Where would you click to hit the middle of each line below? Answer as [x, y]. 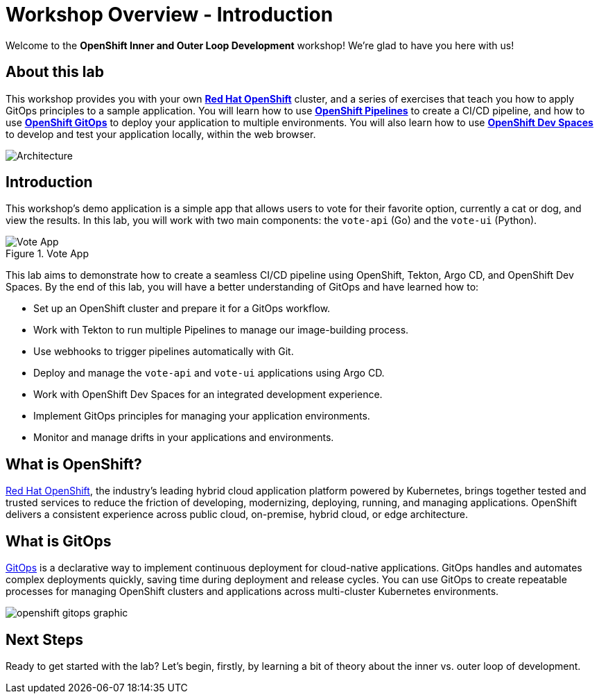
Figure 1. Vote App [47, 254]
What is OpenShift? [74, 464]
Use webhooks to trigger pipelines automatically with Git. [164, 352]
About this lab [55, 72]
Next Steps [44, 639]
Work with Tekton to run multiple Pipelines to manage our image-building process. [221, 330]
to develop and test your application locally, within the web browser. [161, 134]
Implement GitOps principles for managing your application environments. [202, 416]
